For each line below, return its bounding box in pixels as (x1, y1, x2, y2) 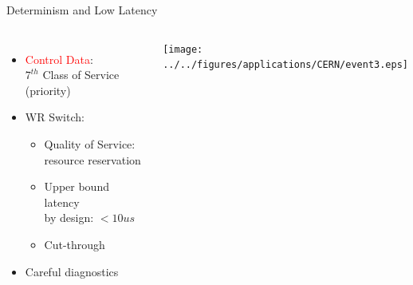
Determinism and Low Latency (6, 2, 158, 18)
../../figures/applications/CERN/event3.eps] (163, 59, 408, 71)
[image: (163, 43, 203, 55)
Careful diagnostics (25, 263, 119, 279)
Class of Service (42, 66, 120, 83)
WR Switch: (25, 109, 85, 125)
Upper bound (44, 178, 109, 195)
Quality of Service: (44, 135, 136, 152)
